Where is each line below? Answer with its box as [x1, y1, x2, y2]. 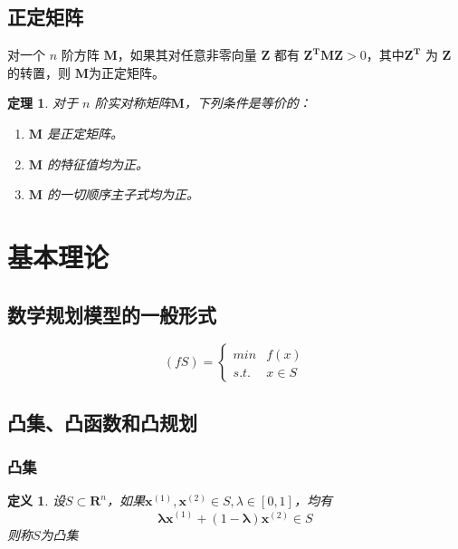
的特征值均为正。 [47, 154, 149, 173]
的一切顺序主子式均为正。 [47, 185, 200, 204]
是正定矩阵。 [47, 123, 124, 142]
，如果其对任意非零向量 [117, 45, 257, 64]
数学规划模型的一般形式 [7, 300, 216, 328]
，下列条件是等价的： [184, 93, 311, 112]
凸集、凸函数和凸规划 [7, 408, 197, 436]
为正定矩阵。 [88, 63, 165, 82]
